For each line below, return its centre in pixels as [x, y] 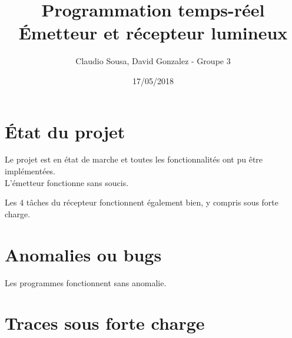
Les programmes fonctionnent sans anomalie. [86, 282]
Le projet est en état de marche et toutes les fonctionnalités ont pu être [134, 159]
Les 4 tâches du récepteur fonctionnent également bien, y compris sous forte [142, 202]
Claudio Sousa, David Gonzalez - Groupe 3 [153, 61]
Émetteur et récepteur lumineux [153, 33]
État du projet [65, 131]
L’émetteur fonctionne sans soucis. [67, 182]
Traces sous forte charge [105, 323]
